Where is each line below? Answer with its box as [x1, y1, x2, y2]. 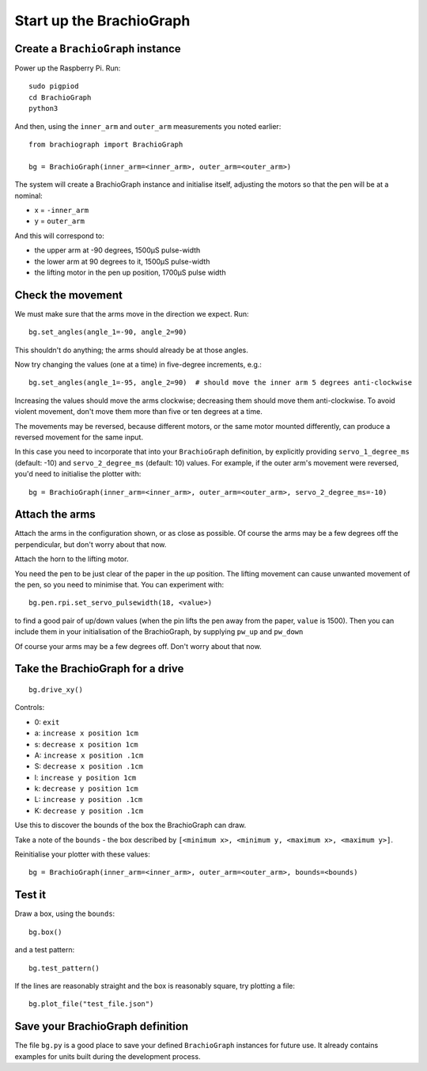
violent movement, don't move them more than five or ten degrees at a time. [14, 407, 263, 416]
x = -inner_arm [34, 205, 89, 215]
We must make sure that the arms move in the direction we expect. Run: [14, 309, 249, 318]
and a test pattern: [14, 945, 75, 955]
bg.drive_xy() [28, 685, 83, 694]
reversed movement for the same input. [14, 432, 144, 442]
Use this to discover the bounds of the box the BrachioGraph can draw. [14, 820, 247, 830]
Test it [14, 888, 47, 902]
